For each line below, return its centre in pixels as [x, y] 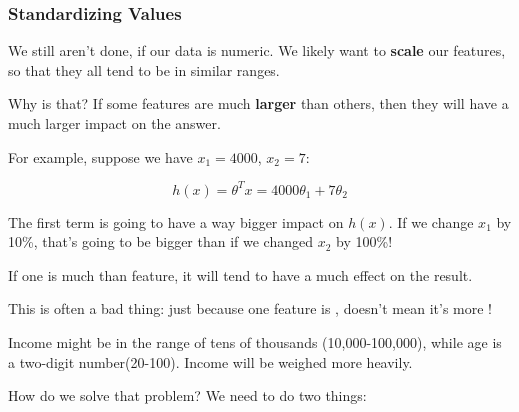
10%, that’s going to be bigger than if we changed [161, 241]
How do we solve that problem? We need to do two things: [187, 395]
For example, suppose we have [100, 156]
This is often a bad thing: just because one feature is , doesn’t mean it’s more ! [250, 308]
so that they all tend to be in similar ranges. [144, 69]
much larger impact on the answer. [114, 123]
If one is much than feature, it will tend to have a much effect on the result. [240, 274]
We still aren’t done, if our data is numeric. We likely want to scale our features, [257, 50]
